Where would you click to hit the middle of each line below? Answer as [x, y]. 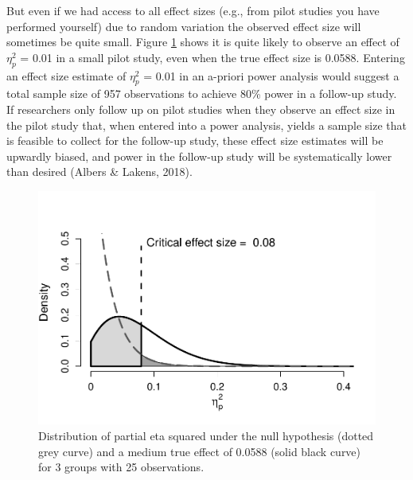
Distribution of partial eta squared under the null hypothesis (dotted [206, 436]
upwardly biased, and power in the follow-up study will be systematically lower [199, 156]
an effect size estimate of [66, 75]
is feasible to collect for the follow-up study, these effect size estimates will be [195, 140]
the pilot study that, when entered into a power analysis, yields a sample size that [206, 125]
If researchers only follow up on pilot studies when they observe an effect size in [201, 109]
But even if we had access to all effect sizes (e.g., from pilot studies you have [193, 10]
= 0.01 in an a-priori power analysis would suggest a [271, 75]
